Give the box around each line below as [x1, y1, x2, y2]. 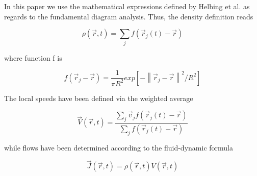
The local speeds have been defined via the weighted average [4, 92, 193, 103]
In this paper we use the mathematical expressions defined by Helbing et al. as [4, 1, 250, 11]
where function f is [4, 52, 62, 63]
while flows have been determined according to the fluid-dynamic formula [4, 142, 233, 153]
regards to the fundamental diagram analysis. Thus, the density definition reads [4, 11, 253, 21]
